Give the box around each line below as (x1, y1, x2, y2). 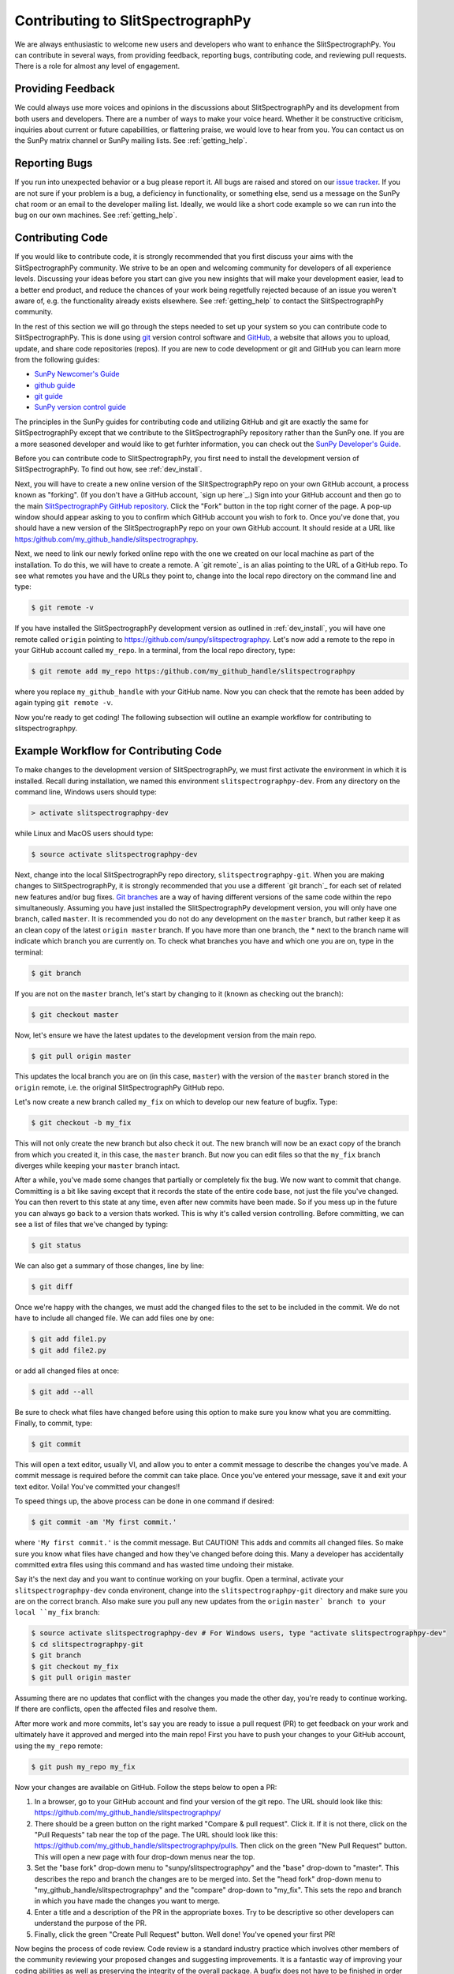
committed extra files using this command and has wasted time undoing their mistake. (14, 1559, 295, 1569)
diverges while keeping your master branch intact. (14, 1161, 180, 1170)
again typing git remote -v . (14, 698, 113, 707)
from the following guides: (14, 355, 100, 364)
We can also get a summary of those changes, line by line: (14, 1260, 205, 1270)
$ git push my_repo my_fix (31, 1762, 136, 1771)
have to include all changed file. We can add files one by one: (14, 1313, 214, 1323)
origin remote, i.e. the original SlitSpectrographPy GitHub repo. (14, 1083, 225, 1092)
